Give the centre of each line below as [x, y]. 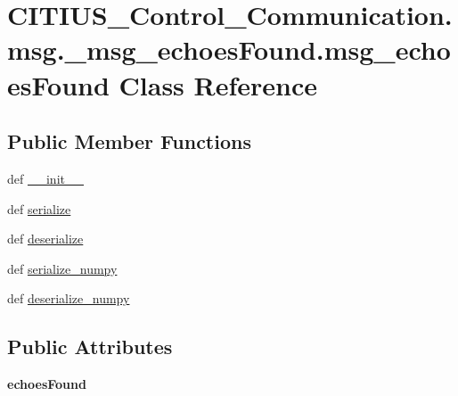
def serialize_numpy [62, 268]
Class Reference [218, 84]
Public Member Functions [129, 141]
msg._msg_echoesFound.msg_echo [229, 49]
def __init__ [45, 178]
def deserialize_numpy [69, 298]
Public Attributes [90, 346]
